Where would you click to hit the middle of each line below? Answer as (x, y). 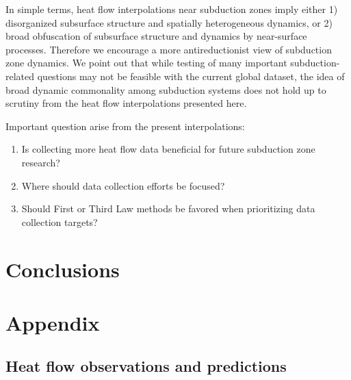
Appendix (53, 322)
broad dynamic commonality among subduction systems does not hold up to (166, 89)
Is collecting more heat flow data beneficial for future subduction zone (168, 149)
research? (41, 162)
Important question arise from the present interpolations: (125, 126)
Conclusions (63, 269)
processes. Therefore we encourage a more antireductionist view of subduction (169, 49)
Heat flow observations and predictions (146, 366)
